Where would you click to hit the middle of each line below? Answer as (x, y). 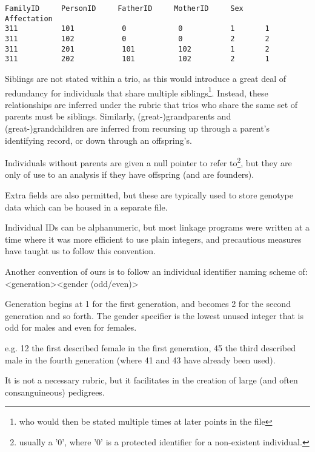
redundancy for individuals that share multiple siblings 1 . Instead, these (137, 92)
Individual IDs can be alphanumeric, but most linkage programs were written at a (157, 227)
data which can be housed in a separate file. (86, 207)
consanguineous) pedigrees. (55, 392)
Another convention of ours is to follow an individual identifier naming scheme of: (156, 271)
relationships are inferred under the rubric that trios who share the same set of (151, 104)
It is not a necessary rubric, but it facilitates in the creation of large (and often (151, 380)
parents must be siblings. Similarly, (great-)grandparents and (118, 116)
